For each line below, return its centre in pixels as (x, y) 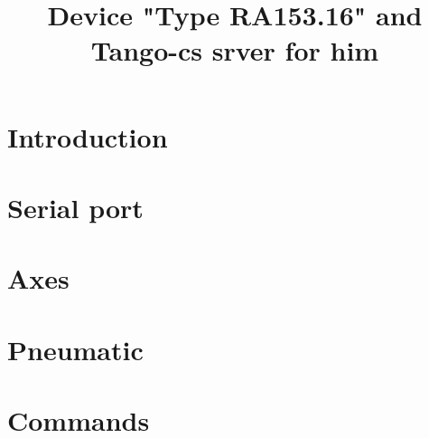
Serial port (75, 207)
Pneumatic (75, 349)
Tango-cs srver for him (235, 50)
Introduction (88, 136)
